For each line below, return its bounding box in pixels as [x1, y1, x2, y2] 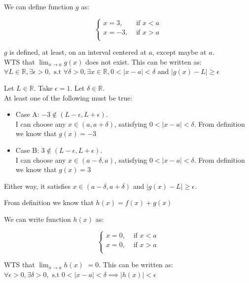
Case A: [15, 109, 39, 119]
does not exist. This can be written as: [85, 56, 202, 67]
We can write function [4, 213, 71, 224]
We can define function [4, 1, 73, 11]
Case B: [15, 144, 39, 155]
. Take [34, 82, 53, 93]
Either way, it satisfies [4, 180, 71, 191]
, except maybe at [152, 47, 207, 57]
